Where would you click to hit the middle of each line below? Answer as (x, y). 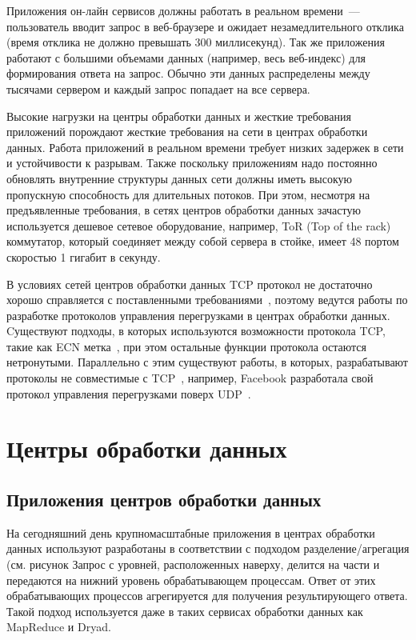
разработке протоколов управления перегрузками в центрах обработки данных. (198, 315)
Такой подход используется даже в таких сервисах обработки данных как (185, 611)
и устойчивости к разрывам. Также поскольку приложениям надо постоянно (192, 163)
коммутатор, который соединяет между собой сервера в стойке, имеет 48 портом (203, 241)
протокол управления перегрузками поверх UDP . (129, 393)
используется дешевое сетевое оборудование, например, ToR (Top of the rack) (199, 225)
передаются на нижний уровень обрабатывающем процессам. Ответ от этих (191, 580)
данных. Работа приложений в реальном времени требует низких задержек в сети (205, 147)
